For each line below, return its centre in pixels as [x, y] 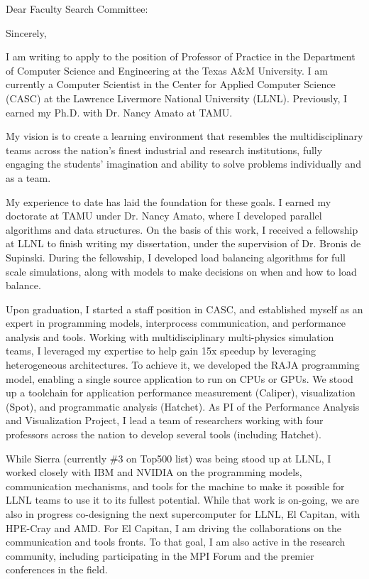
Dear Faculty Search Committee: [77, 9]
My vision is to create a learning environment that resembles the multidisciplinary [184, 136]
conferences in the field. [57, 569]
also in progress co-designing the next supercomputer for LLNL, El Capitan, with [183, 514]
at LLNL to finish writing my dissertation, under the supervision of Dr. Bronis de [183, 243]
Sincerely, [26, 32]
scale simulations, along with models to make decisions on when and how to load [181, 271]
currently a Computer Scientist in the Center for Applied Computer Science [171, 84]
